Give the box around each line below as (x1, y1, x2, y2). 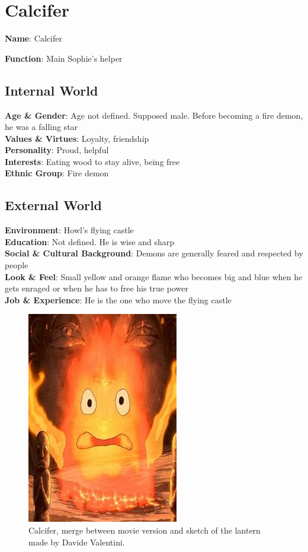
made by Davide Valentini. (28, 535, 125, 548)
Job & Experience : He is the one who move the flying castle (5, 293, 232, 306)
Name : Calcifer (5, 32, 62, 45)
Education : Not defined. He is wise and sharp (5, 235, 175, 248)
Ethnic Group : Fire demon (5, 167, 109, 179)
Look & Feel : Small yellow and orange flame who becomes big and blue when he (5, 270, 303, 283)
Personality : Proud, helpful (5, 144, 109, 156)
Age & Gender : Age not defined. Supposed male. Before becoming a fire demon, (5, 109, 303, 121)
